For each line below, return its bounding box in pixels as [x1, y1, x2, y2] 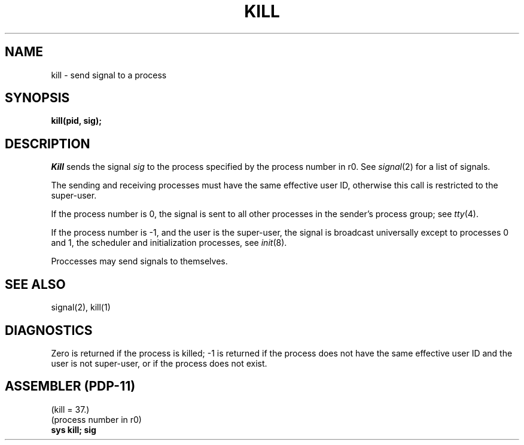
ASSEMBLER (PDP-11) [5, 379, 136, 394]
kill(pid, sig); [51, 115, 102, 126]
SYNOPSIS [5, 90, 70, 106]
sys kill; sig [51, 424, 96, 435]
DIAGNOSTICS [5, 322, 93, 338]
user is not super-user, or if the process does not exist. [51, 358, 267, 368]
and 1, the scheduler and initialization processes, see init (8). [51, 237, 287, 248]
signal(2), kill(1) [51, 302, 111, 313]
